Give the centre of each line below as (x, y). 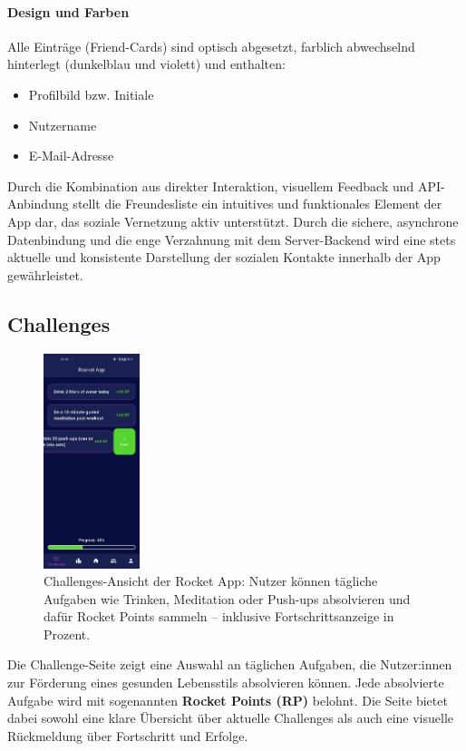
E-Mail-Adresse (71, 156)
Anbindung (38, 204)
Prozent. (67, 634)
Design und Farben (68, 11)
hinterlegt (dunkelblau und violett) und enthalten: (146, 64)
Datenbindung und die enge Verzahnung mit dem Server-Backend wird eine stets (232, 239)
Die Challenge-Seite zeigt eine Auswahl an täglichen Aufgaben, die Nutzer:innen (230, 664)
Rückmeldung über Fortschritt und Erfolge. (128, 735)
